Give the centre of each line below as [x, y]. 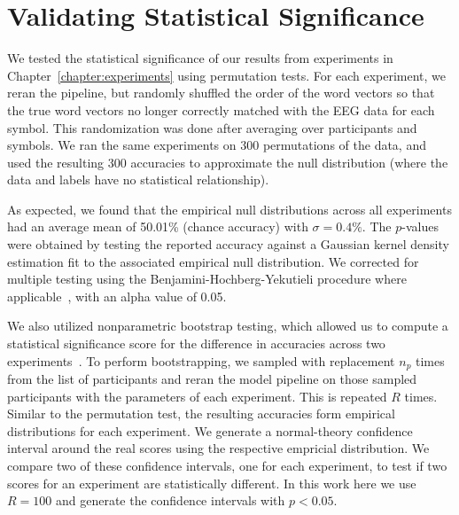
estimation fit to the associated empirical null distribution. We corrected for [213, 261]
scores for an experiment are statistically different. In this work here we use [212, 483]
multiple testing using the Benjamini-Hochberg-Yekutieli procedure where [207, 279]
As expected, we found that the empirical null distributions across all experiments [229, 209]
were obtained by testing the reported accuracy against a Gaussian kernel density [228, 244]
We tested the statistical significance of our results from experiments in [200, 58]
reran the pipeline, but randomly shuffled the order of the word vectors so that [221, 93]
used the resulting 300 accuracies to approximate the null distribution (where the [228, 162]
